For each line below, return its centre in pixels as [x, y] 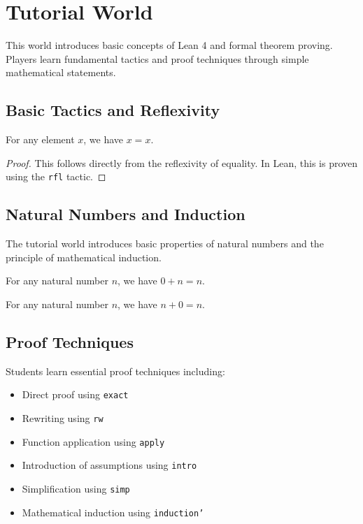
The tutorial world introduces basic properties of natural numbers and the [165, 243]
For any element [40, 139]
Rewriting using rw [63, 417]
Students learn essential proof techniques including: [115, 371]
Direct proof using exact [75, 394]
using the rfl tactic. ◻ [56, 176]
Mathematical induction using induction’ [113, 512]
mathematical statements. [61, 72]
